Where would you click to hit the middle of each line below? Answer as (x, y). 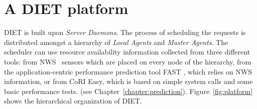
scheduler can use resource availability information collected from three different (127, 52)
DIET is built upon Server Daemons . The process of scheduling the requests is (125, 32)
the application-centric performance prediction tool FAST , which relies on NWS (128, 71)
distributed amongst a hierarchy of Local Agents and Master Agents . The (116, 42)
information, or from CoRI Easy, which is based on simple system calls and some (128, 81)
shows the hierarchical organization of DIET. (73, 101)
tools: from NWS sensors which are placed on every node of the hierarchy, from (128, 61)
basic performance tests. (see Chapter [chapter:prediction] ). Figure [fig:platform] (128, 91)
